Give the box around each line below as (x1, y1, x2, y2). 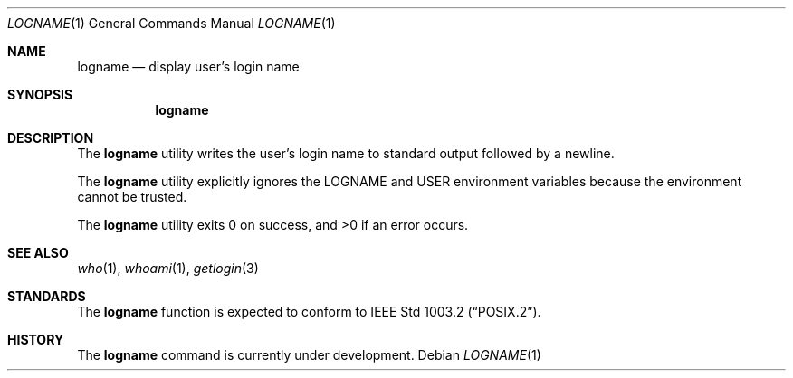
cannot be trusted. (77, 189, 187, 204)
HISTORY (7, 332, 64, 347)
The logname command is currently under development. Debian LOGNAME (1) (77, 347, 541, 363)
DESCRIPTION (7, 130, 94, 146)
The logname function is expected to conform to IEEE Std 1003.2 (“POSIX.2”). (77, 304, 541, 319)
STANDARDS (7, 288, 86, 304)
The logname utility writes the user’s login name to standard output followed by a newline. (77, 146, 615, 161)
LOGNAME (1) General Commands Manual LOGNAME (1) (7, 15, 336, 31)
